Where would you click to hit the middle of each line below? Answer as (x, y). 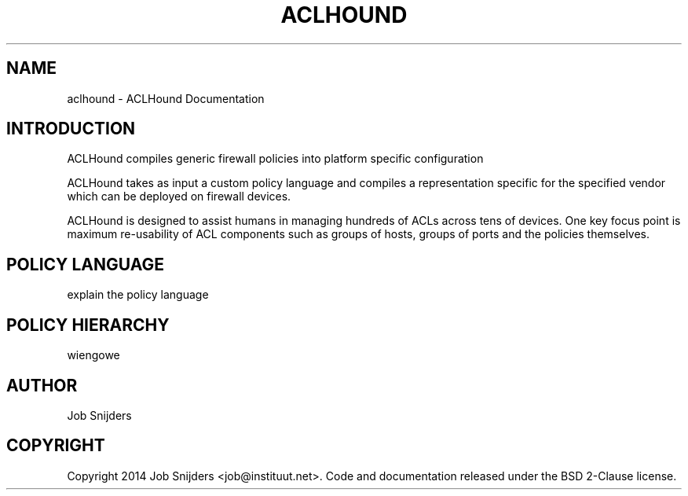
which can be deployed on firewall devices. (179, 197)
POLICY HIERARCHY (88, 325)
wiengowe (93, 355)
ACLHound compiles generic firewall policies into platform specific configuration (275, 159)
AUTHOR (42, 385)
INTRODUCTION (71, 129)
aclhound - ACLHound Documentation (166, 98)
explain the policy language (138, 295)
